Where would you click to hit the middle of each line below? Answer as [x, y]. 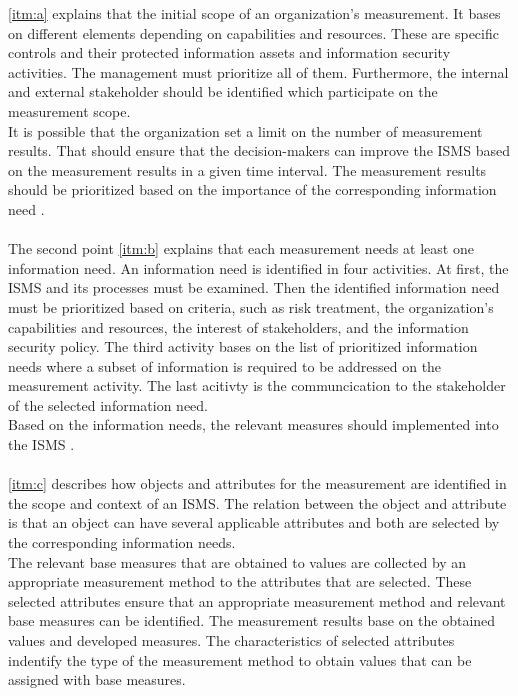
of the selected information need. [108, 404]
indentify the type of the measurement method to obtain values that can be [240, 659]
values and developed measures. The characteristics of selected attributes [231, 640]
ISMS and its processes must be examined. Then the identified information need [254, 287]
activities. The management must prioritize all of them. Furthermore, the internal [258, 71]
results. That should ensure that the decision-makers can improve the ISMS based [259, 150]
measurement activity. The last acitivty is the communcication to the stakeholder [257, 385]
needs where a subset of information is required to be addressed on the [225, 365]
